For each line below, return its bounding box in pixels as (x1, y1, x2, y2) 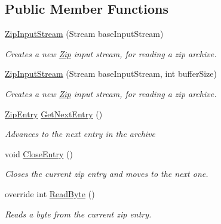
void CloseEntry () (5, 147, 73, 160)
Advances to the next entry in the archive (5, 127, 155, 140)
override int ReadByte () (5, 187, 95, 200)
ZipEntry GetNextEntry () (5, 107, 103, 120)
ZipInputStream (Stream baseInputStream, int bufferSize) (5, 67, 217, 80)
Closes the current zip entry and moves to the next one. (5, 167, 208, 180)
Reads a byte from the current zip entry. (5, 207, 152, 220)
